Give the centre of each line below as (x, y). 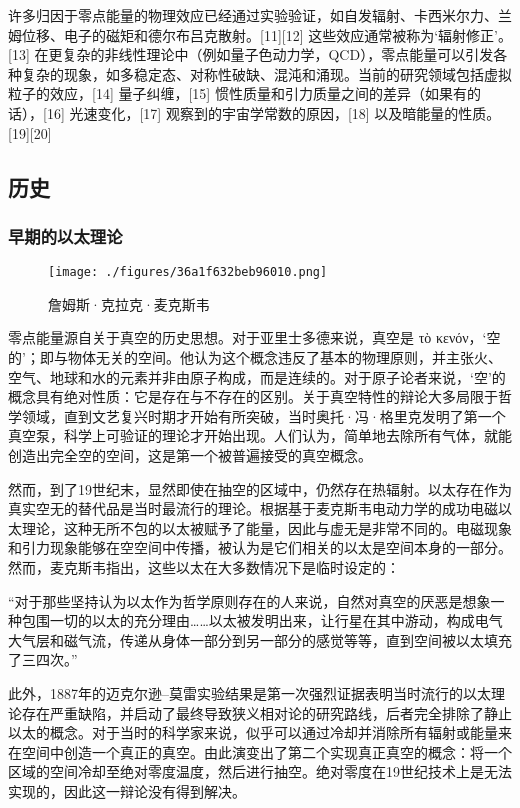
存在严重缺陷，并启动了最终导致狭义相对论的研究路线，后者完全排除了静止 (266, 712)
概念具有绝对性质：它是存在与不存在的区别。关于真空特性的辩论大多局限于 (253, 396)
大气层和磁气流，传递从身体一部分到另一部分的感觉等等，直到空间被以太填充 (260, 639)
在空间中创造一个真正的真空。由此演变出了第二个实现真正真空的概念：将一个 (260, 751)
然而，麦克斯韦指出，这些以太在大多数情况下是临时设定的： (204, 566)
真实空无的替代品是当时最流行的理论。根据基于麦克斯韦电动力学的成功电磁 (253, 508)
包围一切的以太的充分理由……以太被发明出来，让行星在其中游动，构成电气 (262, 620)
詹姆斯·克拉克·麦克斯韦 (129, 303)
